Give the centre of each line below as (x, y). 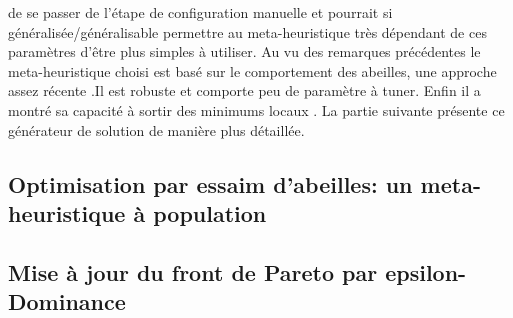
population (210, 212)
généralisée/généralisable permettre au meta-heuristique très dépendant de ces (247, 31)
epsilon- (426, 271)
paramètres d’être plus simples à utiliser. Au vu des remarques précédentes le (244, 51)
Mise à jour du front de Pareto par (193, 271)
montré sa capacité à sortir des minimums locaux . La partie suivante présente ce (256, 109)
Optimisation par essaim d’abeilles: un (210, 183)
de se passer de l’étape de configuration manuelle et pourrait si (200, 12)
